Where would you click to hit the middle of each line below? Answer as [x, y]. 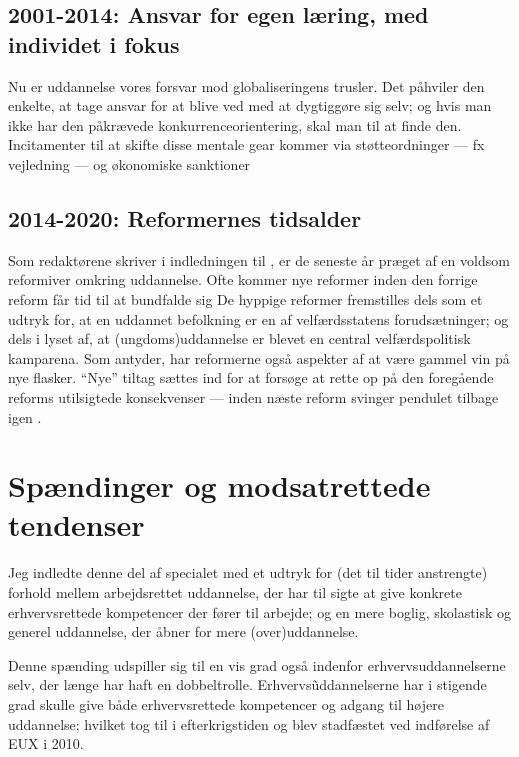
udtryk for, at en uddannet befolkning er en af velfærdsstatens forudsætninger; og [258, 318]
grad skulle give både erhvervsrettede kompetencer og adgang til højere [226, 703]
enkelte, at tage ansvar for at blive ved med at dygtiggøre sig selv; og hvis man [250, 105]
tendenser [76, 524]
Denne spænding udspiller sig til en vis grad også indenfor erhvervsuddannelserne [257, 664]
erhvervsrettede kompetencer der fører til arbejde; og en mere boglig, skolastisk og [260, 611]
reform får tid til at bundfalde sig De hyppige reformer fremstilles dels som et [245, 298]
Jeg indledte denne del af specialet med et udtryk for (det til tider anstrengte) [248, 572]
